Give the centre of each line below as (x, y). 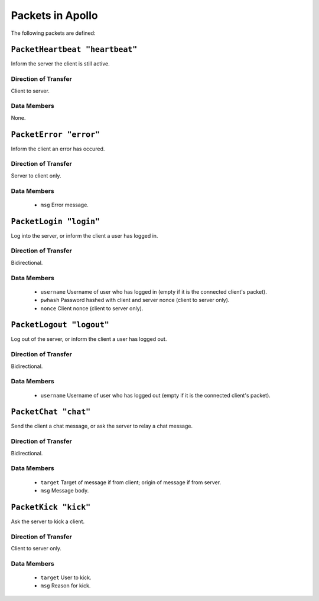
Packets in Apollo (54, 15)
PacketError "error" (56, 134)
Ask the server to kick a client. (48, 521)
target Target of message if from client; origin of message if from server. (131, 482)
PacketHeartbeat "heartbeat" (74, 50)
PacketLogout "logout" (60, 325)
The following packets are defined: (53, 33)
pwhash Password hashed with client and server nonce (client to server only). (135, 300)
